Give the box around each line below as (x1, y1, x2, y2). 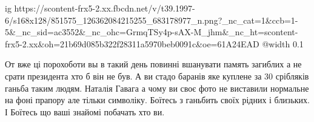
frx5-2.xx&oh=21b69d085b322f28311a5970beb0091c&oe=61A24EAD (5, 37, 259, 50)
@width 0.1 (262, 37, 304, 50)
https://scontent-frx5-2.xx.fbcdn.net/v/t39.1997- (14, 2, 195, 14)
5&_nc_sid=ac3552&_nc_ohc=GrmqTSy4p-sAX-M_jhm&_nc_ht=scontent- (5, 25, 298, 38)
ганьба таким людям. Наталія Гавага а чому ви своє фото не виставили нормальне (5, 81, 309, 94)
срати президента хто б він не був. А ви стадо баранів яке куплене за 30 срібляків (5, 69, 309, 82)
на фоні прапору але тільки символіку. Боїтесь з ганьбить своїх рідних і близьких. (5, 93, 310, 106)
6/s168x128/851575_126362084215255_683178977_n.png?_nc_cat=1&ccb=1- (5, 13, 298, 26)
